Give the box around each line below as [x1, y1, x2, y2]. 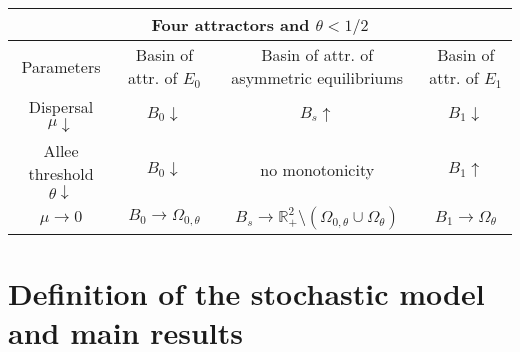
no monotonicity [260, 158, 375, 181]
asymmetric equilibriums [231, 66, 404, 89]
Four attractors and [151, 13, 310, 36]
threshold [28, 162, 94, 185]
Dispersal [28, 95, 94, 118]
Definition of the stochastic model [8, 273, 485, 314]
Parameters [21, 54, 101, 78]
